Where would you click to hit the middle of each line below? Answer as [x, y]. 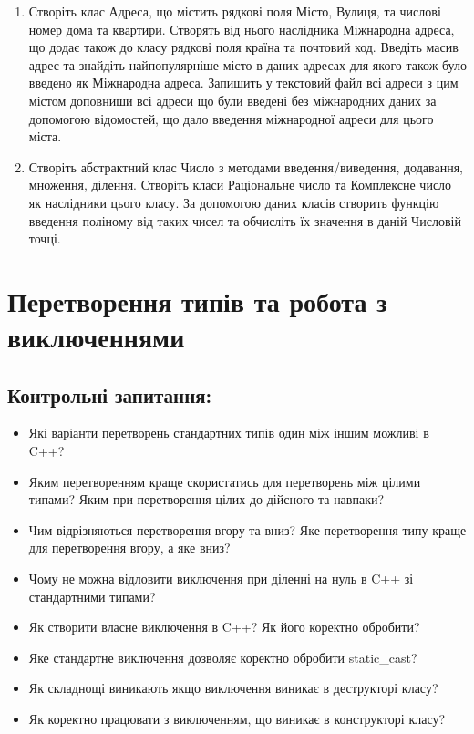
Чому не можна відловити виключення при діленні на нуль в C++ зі [221, 579]
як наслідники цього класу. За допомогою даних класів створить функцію [234, 202]
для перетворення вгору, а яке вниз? [129, 548]
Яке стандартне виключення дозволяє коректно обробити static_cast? [223, 657]
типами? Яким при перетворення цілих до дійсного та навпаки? [206, 499]
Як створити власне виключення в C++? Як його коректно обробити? [224, 627]
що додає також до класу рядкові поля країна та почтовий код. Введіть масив [243, 47]
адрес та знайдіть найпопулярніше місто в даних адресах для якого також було [247, 64]
